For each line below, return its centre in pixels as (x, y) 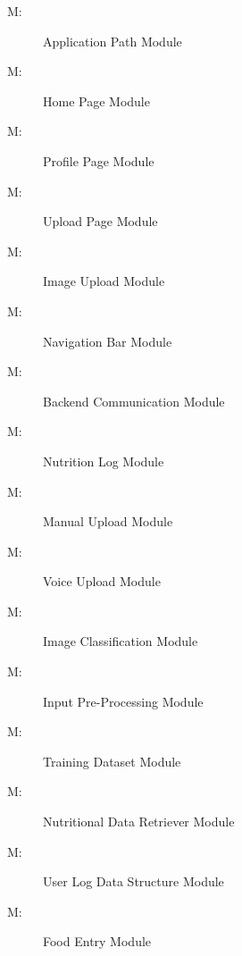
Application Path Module (113, 41)
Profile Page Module (99, 160)
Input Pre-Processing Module (123, 701)
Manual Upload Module (108, 521)
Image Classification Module (121, 641)
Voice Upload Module (102, 581)
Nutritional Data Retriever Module (139, 822)
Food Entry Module (97, 941)
